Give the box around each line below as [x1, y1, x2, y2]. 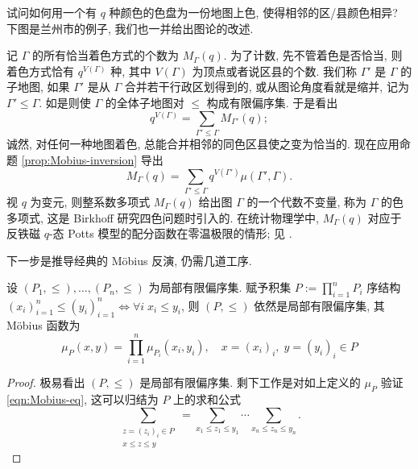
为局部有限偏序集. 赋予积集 [148, 279, 292, 296]
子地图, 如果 [6, 78, 70, 95]
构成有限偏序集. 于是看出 [206, 93, 338, 110]
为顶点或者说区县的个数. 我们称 [192, 62, 357, 79]
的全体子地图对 [105, 93, 184, 110]
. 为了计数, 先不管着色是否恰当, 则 [223, 47, 403, 64]
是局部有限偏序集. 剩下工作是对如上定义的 [139, 374, 361, 391]
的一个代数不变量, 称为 [246, 193, 367, 210]
